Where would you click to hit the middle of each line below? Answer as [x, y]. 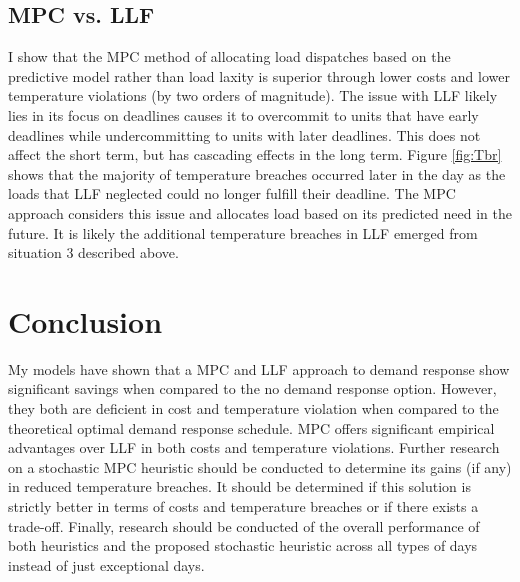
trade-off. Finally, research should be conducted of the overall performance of [244, 525]
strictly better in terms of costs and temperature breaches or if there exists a [243, 506]
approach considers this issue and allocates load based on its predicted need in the [260, 212]
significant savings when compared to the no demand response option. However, [252, 388]
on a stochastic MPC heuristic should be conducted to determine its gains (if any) [260, 466]
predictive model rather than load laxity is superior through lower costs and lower [259, 75]
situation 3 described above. [93, 252]
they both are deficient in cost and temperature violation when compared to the [253, 408]
